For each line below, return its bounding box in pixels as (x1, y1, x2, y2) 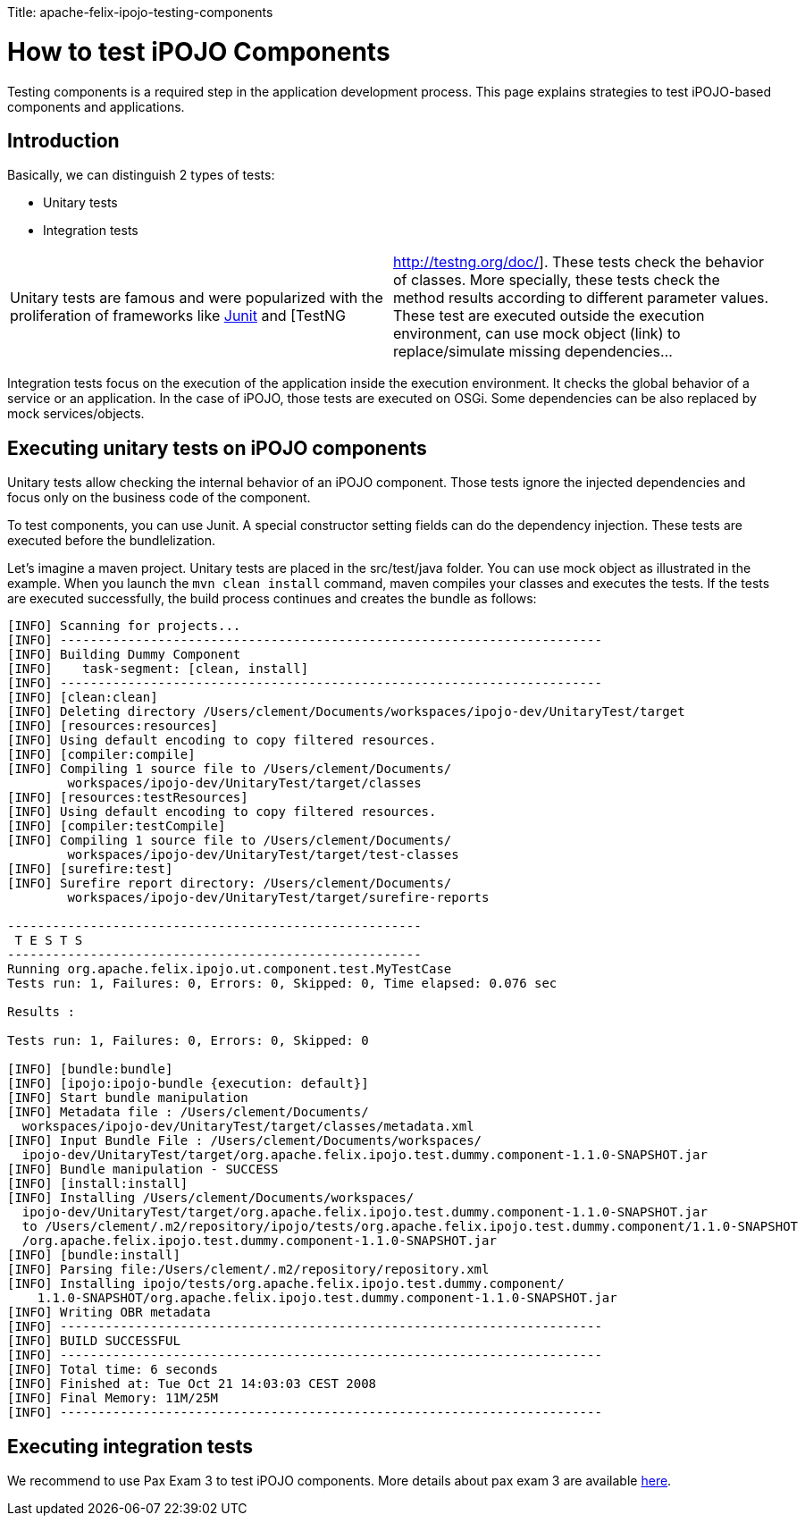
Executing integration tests (7, 1435, 253, 1458)
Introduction (7, 129, 120, 152)
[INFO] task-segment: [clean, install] (7, 661, 309, 677)
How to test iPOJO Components (7, 36, 390, 67)
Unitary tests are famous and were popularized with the (10, 289, 383, 307)
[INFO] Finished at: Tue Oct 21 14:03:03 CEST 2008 (7, 1376, 377, 1392)
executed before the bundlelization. (7, 533, 216, 549)
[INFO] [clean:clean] (7, 690, 158, 705)
